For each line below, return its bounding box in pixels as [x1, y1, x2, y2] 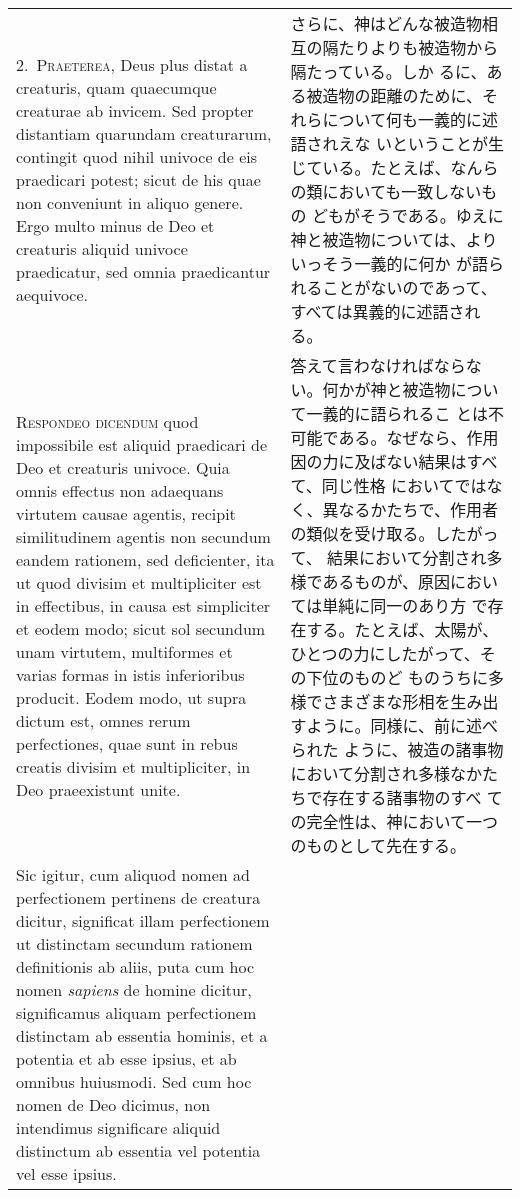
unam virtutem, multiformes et [16, 639, 233, 663]
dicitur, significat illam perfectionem [16, 909, 270, 932]
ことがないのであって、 [322, 276, 497, 299]
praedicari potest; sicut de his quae [16, 167, 261, 191]
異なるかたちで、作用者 [322, 498, 498, 521]
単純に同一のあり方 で [322, 594, 488, 617]
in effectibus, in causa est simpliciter [16, 593, 271, 617]
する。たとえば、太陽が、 [306, 618, 499, 641]
